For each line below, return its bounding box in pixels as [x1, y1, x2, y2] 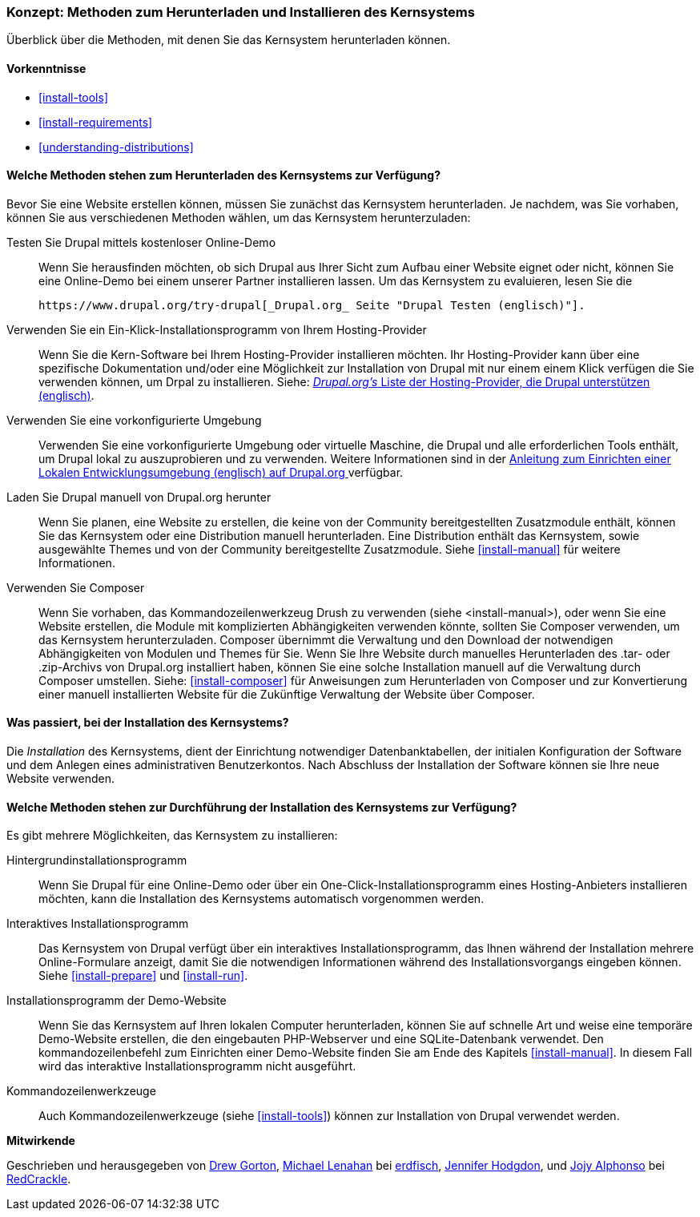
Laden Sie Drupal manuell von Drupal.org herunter [6, 490, 272, 504]
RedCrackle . [6, 1172, 71, 1187]
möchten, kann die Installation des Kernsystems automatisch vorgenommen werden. [38, 892, 485, 906]
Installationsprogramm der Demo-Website [6, 993, 227, 1008]
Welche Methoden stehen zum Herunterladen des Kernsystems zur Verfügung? [6, 168, 441, 183]
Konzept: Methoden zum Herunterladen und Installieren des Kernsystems [6, 4, 475, 20]
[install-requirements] [38, 115, 153, 129]
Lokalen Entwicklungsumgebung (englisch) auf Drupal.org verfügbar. [38, 465, 404, 479]
